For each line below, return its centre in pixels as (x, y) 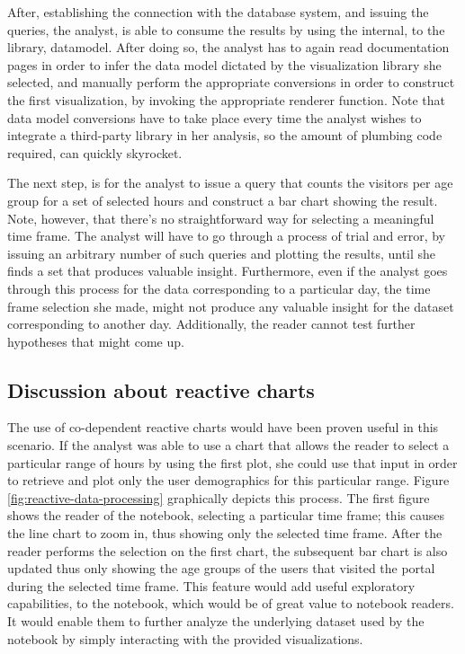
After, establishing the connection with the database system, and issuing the (218, 12)
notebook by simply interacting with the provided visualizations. (185, 638)
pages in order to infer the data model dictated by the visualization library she (224, 64)
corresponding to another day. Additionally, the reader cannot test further (211, 324)
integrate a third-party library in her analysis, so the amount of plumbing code (225, 135)
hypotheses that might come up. (96, 341)
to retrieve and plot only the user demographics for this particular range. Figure (228, 480)
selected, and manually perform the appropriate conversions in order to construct (231, 82)
